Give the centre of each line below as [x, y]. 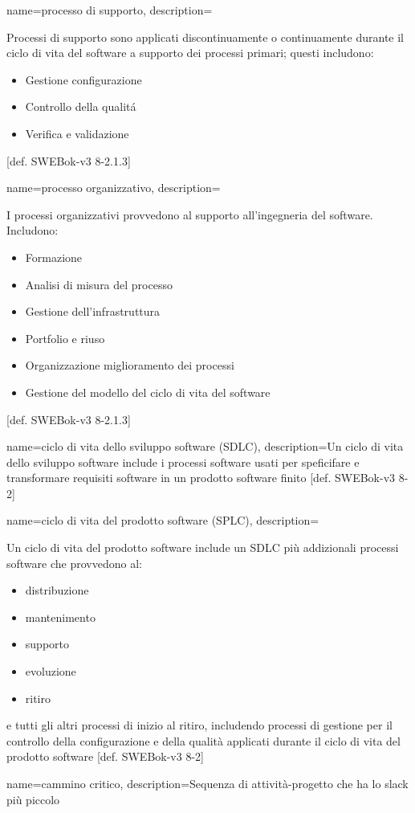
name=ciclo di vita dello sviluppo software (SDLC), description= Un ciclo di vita [205, 446]
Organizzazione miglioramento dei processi [130, 365]
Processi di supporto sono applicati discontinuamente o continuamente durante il [205, 37]
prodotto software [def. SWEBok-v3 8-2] [105, 756]
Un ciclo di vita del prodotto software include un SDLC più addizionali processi [203, 547]
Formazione [54, 257]
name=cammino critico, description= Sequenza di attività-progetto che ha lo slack [207, 783]
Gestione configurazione [83, 79]
